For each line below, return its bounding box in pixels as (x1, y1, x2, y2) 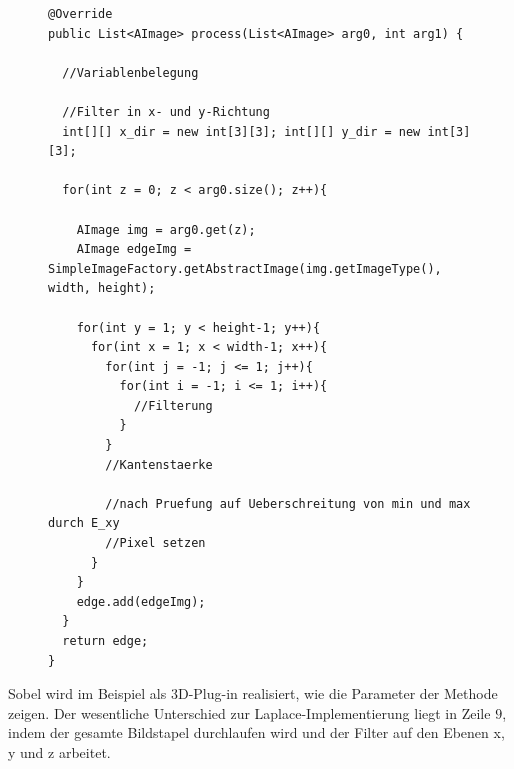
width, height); (48, 281, 156, 296)
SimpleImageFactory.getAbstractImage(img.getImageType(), (48, 261, 442, 276)
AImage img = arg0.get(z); (76, 222, 256, 237)
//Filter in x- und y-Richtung (62, 104, 270, 119)
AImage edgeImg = (76, 242, 192, 257)
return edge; (62, 634, 149, 648)
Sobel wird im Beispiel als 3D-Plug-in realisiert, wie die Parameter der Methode (8, 683, 498, 704)
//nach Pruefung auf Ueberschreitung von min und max (105, 496, 471, 511)
